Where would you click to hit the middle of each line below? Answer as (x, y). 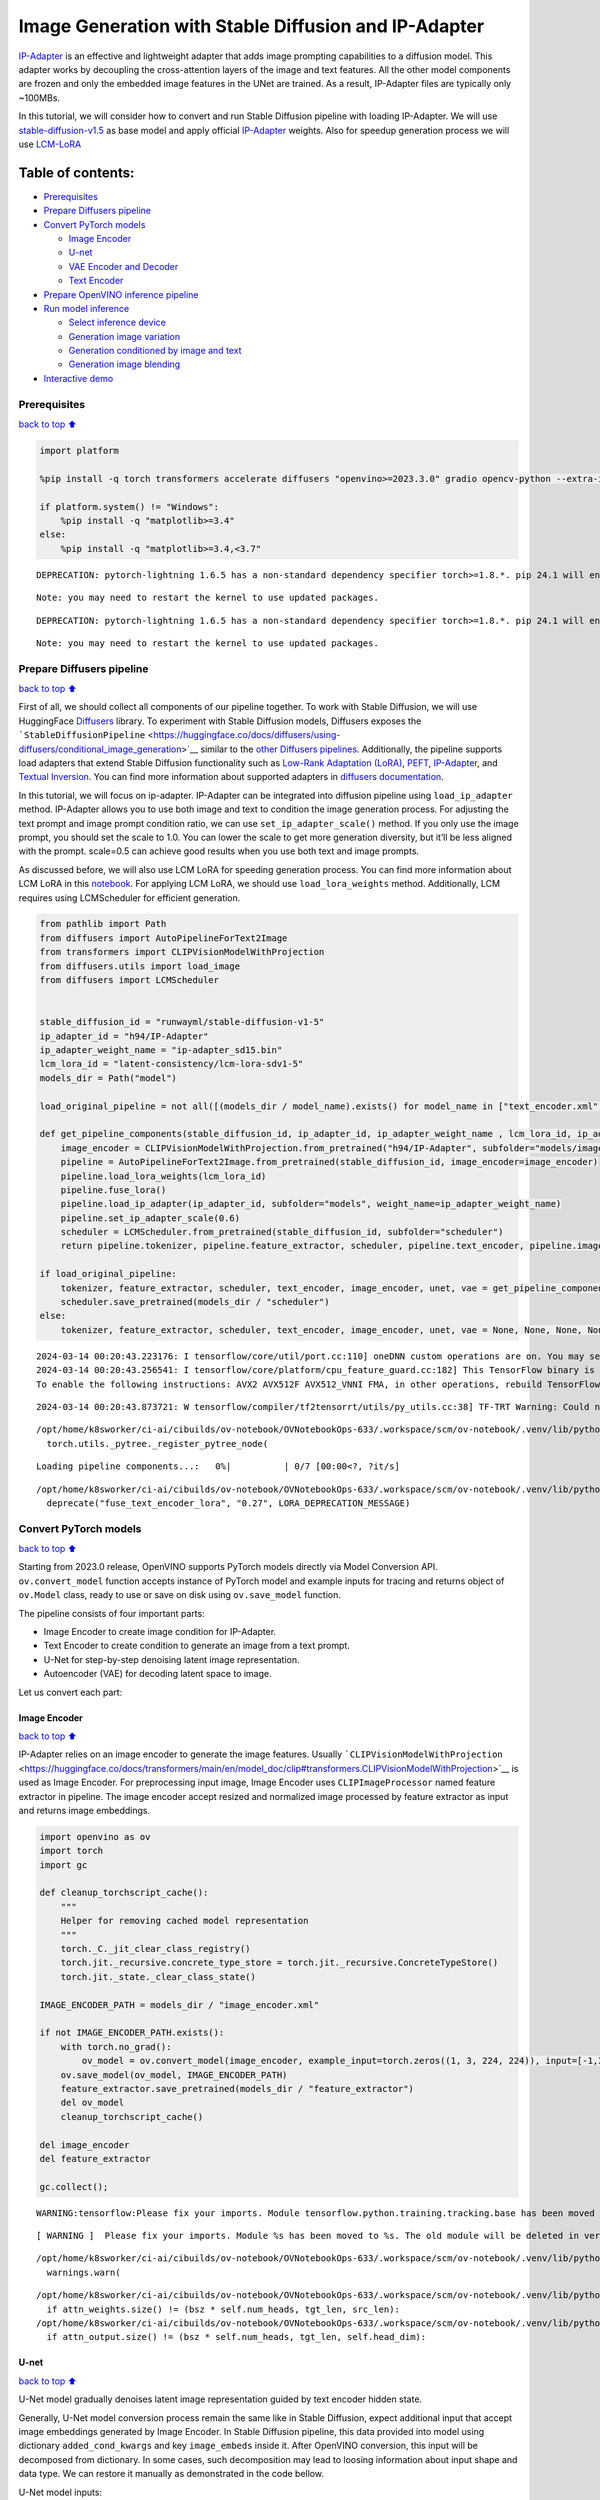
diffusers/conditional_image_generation (100, 749)
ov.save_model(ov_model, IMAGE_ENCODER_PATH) (174, 2074)
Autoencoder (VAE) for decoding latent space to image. (157, 1674)
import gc (63, 1864)
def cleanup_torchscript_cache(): (124, 1893)
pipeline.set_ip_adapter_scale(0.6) (150, 1218)
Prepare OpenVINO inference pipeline (121, 294)
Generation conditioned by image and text (155, 351)
